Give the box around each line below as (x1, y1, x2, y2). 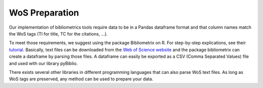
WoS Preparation (9, 7, 79, 18)
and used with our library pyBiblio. (9, 60, 78, 66)
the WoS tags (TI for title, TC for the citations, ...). (9, 31, 108, 36)
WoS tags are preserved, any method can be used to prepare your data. (9, 76, 153, 82)
